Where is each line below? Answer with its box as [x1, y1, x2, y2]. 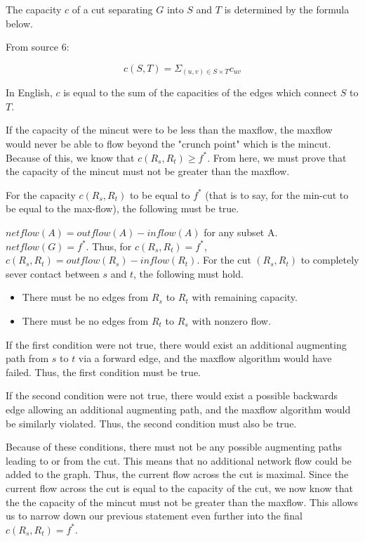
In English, [6, 85, 53, 100]
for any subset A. [204, 225, 278, 240]
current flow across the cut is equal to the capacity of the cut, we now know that [6, 480, 353, 495]
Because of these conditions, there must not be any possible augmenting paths [6, 439, 343, 454]
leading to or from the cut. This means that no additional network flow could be [6, 453, 352, 467]
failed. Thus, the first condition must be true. [6, 364, 201, 379]
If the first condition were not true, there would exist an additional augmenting [6, 337, 347, 351]
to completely [300, 252, 359, 267]
